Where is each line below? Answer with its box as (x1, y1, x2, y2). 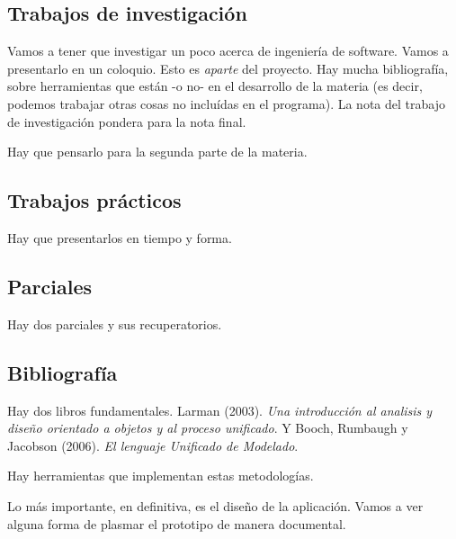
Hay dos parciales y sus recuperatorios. (7, 314, 222, 333)
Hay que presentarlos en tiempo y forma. (7, 228, 232, 247)
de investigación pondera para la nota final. (7, 112, 246, 130)
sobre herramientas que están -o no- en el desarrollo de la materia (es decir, (7, 76, 423, 95)
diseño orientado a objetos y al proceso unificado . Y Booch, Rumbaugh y (7, 418, 408, 437)
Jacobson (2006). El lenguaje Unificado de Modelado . (7, 436, 299, 454)
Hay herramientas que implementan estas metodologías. (7, 466, 314, 485)
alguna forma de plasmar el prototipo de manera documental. (7, 514, 346, 533)
